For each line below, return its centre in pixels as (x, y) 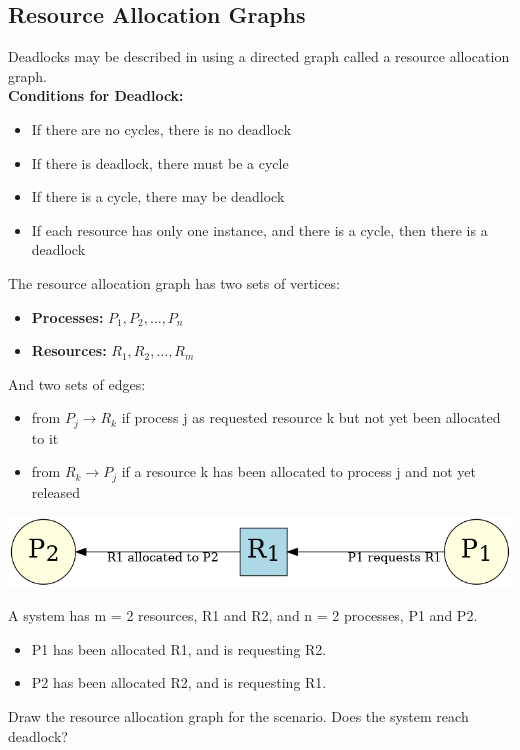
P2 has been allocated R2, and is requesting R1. (179, 682)
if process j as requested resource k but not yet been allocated (311, 417)
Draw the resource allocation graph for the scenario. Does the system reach (238, 716)
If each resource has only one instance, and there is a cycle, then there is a (259, 229)
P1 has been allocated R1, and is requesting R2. (179, 648)
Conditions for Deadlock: (96, 95)
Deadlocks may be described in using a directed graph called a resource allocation (259, 56)
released (56, 491)
